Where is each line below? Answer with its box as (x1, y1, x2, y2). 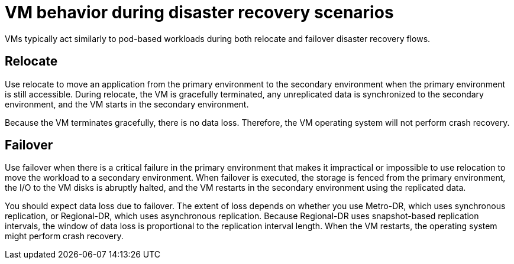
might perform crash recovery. (5, 231, 124, 242)
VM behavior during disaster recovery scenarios (5, 2, 394, 22)
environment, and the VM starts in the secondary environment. (5, 99, 249, 109)
